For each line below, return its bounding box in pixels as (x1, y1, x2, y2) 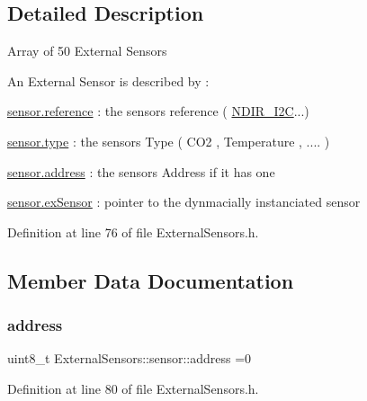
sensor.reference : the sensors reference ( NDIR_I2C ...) (7, 102, 309, 120)
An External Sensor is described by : (7, 71, 210, 90)
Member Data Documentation (7, 266, 294, 294)
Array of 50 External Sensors (7, 41, 167, 60)
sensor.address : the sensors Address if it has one (7, 162, 275, 181)
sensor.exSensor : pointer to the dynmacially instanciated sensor (7, 192, 361, 211)
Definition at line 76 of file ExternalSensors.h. (7, 222, 259, 241)
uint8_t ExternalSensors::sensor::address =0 (7, 349, 252, 368)
